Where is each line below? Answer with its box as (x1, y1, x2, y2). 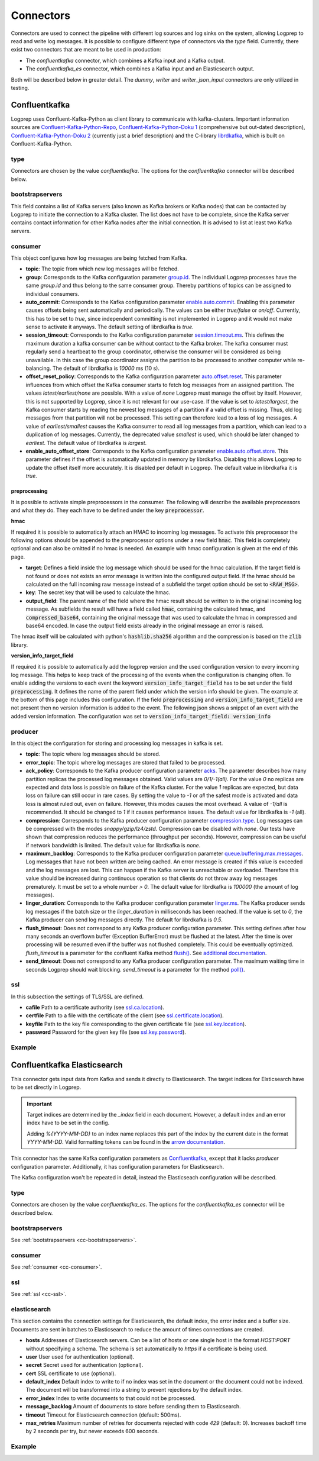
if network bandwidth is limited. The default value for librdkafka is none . (25, 841, 201, 849)
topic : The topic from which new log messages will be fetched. (25, 265, 180, 272)
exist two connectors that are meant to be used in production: (11, 46, 161, 53)
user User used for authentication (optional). (25, 1353, 135, 1360)
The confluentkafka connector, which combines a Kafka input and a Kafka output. (25, 57, 225, 64)
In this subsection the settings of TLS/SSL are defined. (11, 993, 144, 1000)
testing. (11, 84, 30, 91)
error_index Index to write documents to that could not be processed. (25, 1394, 196, 1402)
